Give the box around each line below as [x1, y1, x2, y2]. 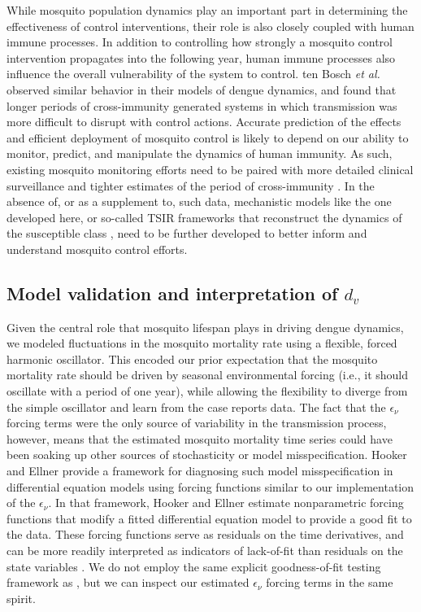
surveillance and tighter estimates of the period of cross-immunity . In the [7, 177, 375, 194]
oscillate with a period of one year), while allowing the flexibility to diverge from [7, 382, 408, 400]
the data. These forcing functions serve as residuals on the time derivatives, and [7, 526, 404, 543]
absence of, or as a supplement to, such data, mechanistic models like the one [7, 193, 392, 210]
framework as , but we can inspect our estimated [7, 574, 250, 591]
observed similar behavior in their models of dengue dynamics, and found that [7, 81, 397, 98]
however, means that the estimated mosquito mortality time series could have [7, 430, 393, 447]
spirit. [7, 589, 36, 606]
